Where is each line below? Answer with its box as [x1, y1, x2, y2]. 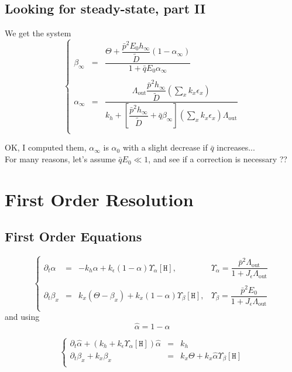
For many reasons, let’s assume [5, 153, 116, 165]
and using [5, 310, 40, 323]
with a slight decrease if [122, 141, 208, 153]
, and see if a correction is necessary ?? [148, 153, 287, 165]
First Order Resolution [5, 187, 194, 211]
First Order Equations [5, 227, 142, 245]
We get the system [5, 27, 71, 39]
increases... [217, 141, 255, 153]
